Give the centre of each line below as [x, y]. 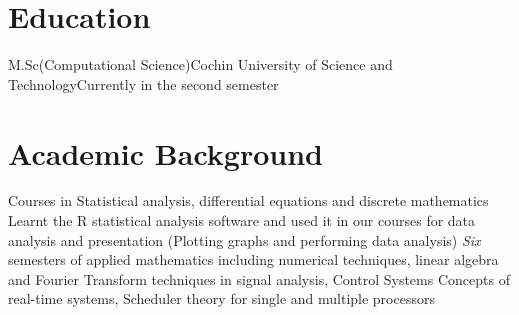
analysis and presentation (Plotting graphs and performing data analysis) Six [244, 239]
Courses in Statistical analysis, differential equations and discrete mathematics [248, 200]
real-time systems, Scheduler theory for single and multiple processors [221, 298]
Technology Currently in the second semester [143, 83]
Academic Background [165, 152]
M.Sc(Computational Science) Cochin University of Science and [200, 64]
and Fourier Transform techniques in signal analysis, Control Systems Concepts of [259, 278]
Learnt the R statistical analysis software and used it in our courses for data [242, 220]
